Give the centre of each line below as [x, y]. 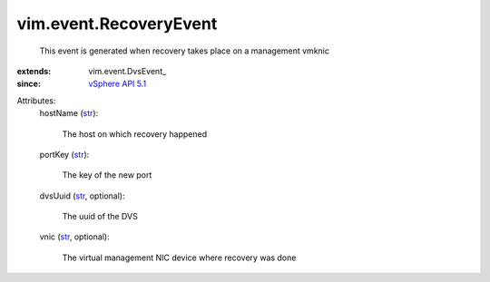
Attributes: [36, 101]
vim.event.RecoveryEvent [117, 24]
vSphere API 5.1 [118, 84]
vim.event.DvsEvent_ [127, 71]
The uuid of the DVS [100, 217]
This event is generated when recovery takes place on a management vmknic [185, 51]
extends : [34, 71]
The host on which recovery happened [135, 134]
